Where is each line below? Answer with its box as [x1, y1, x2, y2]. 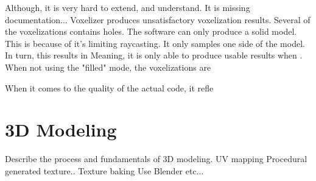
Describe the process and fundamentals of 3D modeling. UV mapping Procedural [5, 152, 307, 165]
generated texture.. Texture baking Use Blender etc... [5, 164, 204, 177]
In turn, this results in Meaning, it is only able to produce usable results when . [5, 49, 303, 62]
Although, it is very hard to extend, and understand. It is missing [5, 1, 250, 13]
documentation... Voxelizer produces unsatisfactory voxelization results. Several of [5, 13, 311, 26]
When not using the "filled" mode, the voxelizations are [5, 60, 211, 73]
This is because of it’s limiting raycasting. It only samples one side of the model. [5, 37, 305, 49]
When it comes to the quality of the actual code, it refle [5, 81, 214, 94]
